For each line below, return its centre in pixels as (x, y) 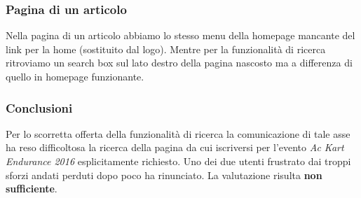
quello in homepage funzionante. (75, 76)
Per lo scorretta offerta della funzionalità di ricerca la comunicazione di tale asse (178, 133)
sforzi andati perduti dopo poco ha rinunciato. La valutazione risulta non (164, 175)
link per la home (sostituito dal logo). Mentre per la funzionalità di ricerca (166, 49)
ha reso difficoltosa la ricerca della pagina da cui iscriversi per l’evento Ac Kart (175, 147)
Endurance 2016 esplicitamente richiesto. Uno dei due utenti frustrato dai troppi (178, 161)
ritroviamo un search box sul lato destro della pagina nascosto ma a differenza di (179, 63)
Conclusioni (39, 107)
